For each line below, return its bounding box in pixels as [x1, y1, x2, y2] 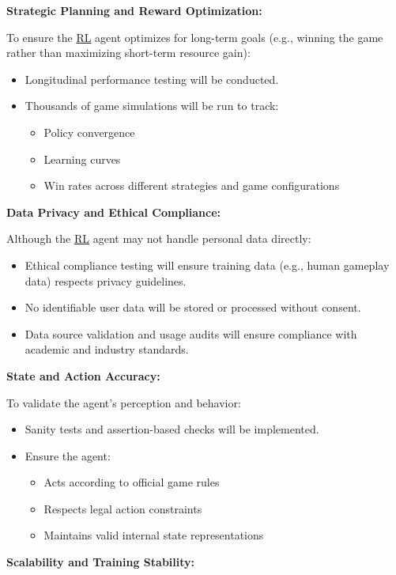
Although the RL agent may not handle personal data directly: [6, 230, 311, 247]
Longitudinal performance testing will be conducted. [25, 70, 279, 87]
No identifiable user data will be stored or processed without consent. [25, 299, 361, 316]
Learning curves [43, 150, 121, 167]
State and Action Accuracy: [6, 367, 160, 384]
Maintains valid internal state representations [43, 527, 264, 543]
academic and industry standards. [25, 341, 189, 357]
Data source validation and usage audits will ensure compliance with [25, 325, 357, 342]
